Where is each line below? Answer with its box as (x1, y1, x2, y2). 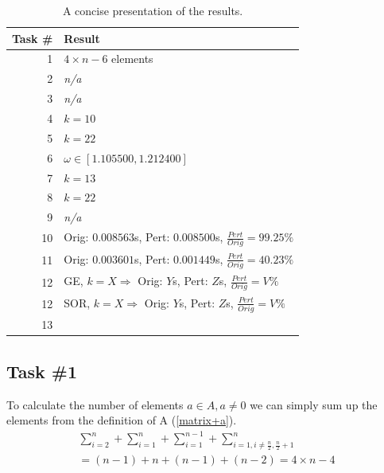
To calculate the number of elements (6, 396, 184, 412)
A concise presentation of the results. (62, 2, 243, 18)
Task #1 (6, 358, 78, 383)
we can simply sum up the (250, 396, 378, 412)
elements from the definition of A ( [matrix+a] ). (6, 412, 237, 428)
